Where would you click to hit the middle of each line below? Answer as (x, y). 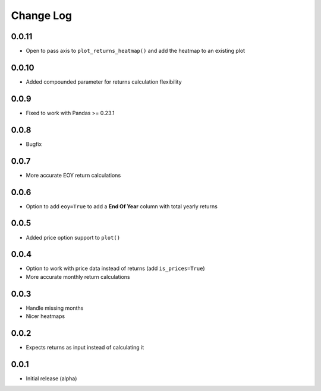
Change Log (42, 15)
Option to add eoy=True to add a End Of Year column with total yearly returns (122, 206)
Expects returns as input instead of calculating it (85, 347)
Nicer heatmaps (45, 316)
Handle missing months (55, 308)
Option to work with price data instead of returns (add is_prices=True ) (115, 268)
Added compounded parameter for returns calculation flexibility (104, 82)
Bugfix (34, 144)
